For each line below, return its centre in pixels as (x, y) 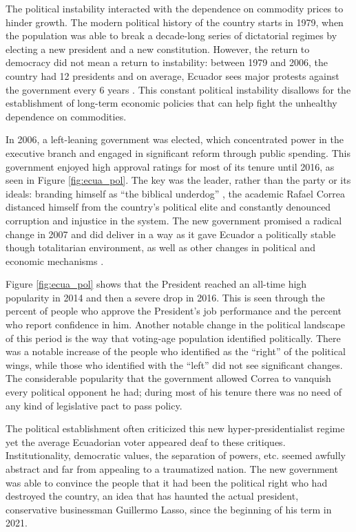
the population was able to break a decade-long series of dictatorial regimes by (171, 35)
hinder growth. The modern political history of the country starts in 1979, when (175, 22)
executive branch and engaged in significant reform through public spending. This (178, 152)
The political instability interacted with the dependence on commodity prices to (175, 8)
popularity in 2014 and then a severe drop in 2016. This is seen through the (165, 297)
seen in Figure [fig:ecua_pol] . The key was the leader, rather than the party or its (178, 180)
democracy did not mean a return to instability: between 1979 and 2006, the (167, 62)
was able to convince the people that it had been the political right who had (167, 482)
